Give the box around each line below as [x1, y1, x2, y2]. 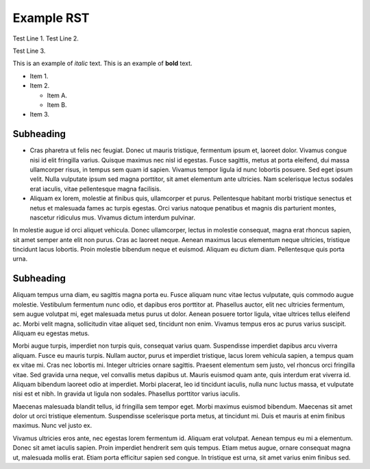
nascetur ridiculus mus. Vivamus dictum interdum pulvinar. [29, 213, 195, 221]
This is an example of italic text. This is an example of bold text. [12, 59, 193, 68]
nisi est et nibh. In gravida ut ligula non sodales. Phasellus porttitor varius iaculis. [12, 389, 241, 398]
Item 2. [29, 82, 50, 90]
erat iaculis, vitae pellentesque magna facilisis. [29, 184, 162, 193]
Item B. [47, 100, 67, 109]
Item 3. [29, 110, 50, 119]
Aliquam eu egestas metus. [12, 329, 90, 337]
